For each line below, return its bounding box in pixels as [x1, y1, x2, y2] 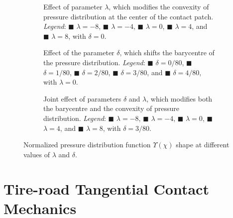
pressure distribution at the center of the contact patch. [43, 11, 214, 21]
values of [23, 149, 50, 159]
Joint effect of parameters [43, 93, 121, 104]
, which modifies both [146, 93, 213, 104]
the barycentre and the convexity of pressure [43, 103, 179, 113]
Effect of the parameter [43, 47, 115, 58]
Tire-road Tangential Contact [3, 178, 209, 199]
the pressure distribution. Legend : [43, 57, 145, 67]
